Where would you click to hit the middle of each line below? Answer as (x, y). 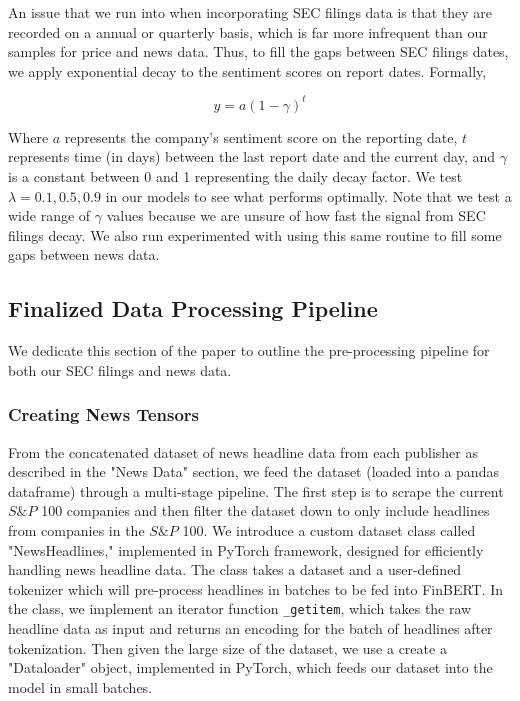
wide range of (49, 215)
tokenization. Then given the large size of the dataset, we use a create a (227, 647)
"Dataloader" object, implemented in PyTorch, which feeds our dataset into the (250, 667)
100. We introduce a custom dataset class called (329, 530)
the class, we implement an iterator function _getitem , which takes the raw (240, 608)
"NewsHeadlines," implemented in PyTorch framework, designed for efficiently (246, 549)
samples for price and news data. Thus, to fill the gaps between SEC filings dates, (258, 51)
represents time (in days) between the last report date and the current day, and (252, 156)
